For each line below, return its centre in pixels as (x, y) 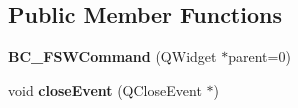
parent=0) (259, 56)
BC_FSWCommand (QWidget (112, 56)
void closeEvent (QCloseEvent (105, 89)
